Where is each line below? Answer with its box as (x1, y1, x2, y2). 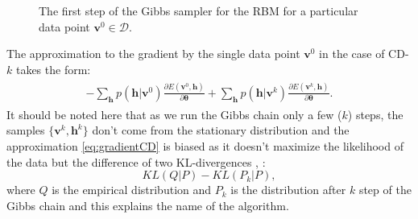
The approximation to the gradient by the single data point (6, 45, 300, 62)
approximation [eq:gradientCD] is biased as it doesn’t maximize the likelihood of (6, 137, 404, 154)
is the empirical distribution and (52, 181, 212, 198)
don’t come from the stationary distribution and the (92, 122, 350, 138)
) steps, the (347, 105, 404, 122)
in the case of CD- (319, 45, 409, 62)
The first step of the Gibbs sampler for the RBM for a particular (39, 2, 358, 19)
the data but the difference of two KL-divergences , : (6, 153, 266, 170)
